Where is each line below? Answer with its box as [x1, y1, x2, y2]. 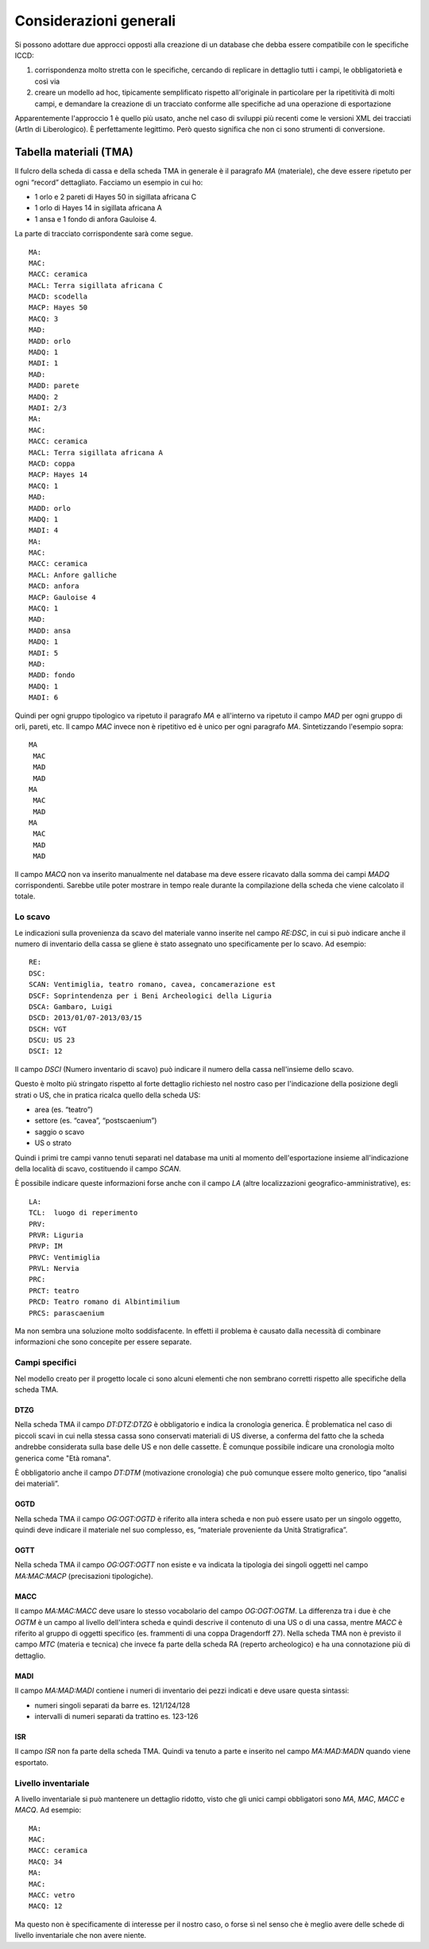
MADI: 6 [29, 693, 59, 702]
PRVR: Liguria [29, 1230, 83, 1239]
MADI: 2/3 [29, 403, 67, 412]
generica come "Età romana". [14, 1453, 111, 1463]
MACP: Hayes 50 [29, 303, 88, 312]
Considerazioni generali [14, 12, 176, 29]
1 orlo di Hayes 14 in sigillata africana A [34, 203, 162, 212]
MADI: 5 [29, 649, 59, 657]
